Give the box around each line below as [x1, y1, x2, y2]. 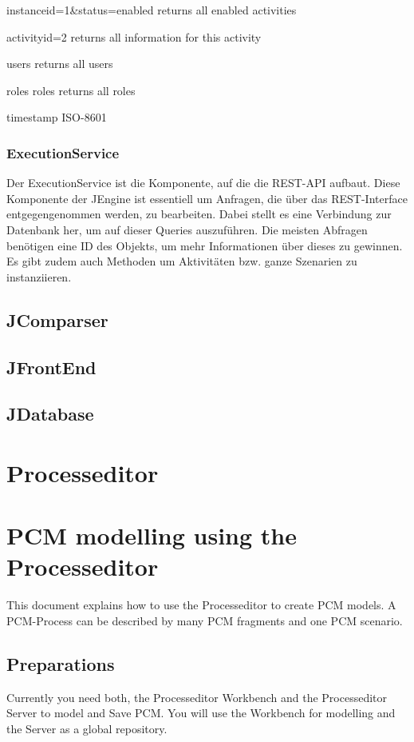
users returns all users [6, 55, 113, 72]
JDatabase [6, 401, 94, 426]
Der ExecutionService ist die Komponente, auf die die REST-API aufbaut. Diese [6, 174, 400, 191]
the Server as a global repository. [6, 720, 168, 736]
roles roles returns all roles [6, 82, 136, 98]
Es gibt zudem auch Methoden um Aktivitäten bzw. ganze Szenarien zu [6, 253, 357, 269]
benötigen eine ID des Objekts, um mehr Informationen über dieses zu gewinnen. [6, 237, 403, 253]
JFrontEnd [6, 354, 97, 379]
